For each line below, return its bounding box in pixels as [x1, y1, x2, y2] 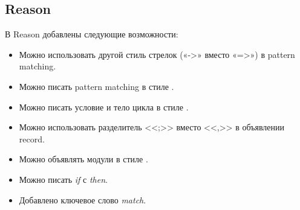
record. [19, 132, 45, 145]
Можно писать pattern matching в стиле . [19, 80, 174, 92]
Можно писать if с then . [19, 173, 108, 185]
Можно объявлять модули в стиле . [19, 153, 148, 165]
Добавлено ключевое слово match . [19, 193, 146, 206]
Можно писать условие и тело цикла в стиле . [19, 100, 189, 113]
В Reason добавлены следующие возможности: [5, 28, 178, 40]
